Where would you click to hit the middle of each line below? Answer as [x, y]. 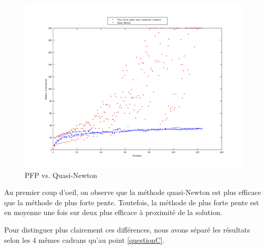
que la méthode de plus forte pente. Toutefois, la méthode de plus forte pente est [132, 202]
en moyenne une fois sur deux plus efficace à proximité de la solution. [113, 212]
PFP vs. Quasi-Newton [61, 175]
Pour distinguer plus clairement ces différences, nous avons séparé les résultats [127, 229]
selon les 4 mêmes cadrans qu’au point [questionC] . [84, 239]
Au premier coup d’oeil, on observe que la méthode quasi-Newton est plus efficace [133, 192]
